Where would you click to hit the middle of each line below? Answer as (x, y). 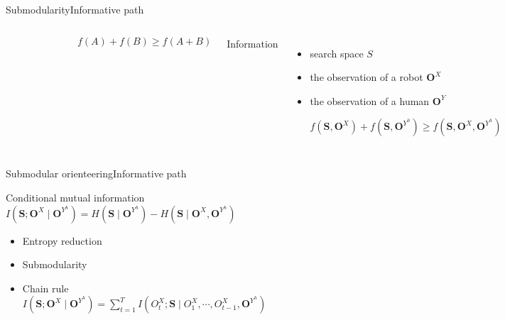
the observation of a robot (366, 77)
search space (337, 53)
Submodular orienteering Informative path (96, 173)
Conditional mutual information (75, 197)
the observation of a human (370, 100)
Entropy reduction (62, 240)
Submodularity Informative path (75, 9)
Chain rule (45, 288)
